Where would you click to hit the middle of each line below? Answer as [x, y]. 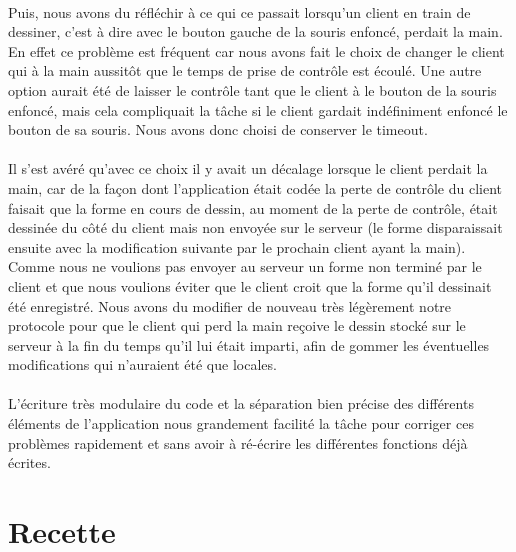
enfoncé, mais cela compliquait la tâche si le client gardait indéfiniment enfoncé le [258, 109]
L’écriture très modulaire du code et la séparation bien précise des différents [241, 403]
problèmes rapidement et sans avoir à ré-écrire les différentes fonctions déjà [238, 442]
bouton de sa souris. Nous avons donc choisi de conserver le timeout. [218, 129]
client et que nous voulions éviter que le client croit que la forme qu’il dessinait [250, 285]
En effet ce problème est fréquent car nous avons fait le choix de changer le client [256, 50]
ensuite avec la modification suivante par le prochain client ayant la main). [237, 246]
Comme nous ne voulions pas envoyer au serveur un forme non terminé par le [245, 266]
